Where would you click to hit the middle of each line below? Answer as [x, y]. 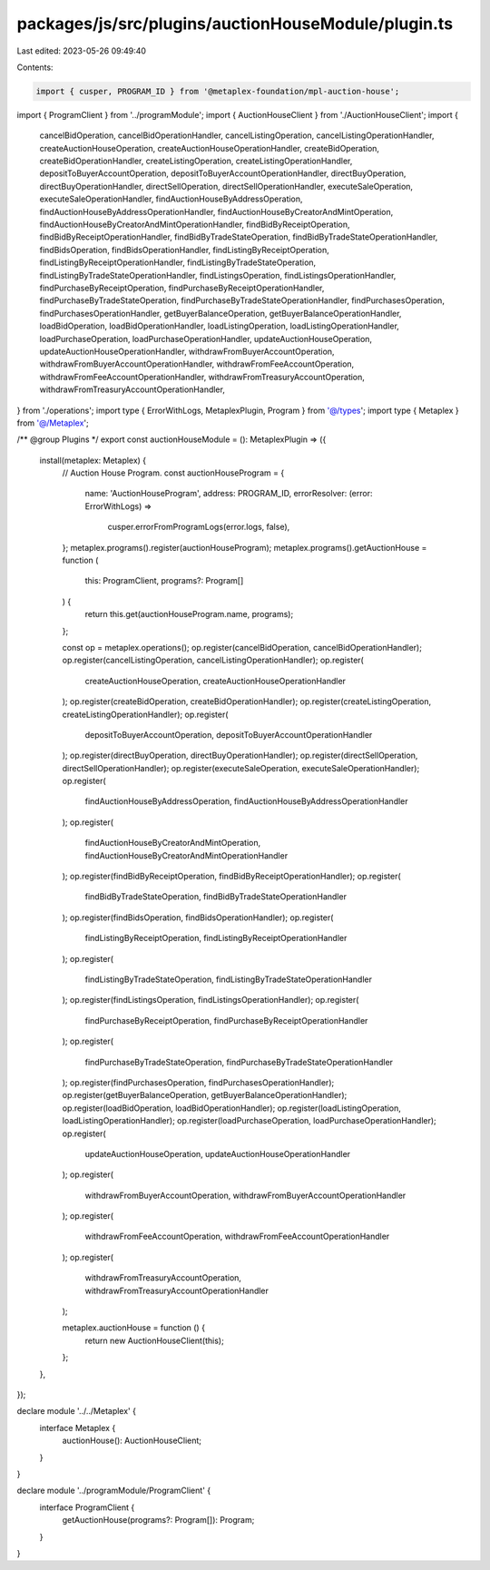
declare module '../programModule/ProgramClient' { [114, 1491]
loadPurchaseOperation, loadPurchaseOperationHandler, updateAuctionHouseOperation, [206, 339]
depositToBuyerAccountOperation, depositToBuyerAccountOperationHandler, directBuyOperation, [223, 173]
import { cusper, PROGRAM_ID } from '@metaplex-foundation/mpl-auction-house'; [218, 91]
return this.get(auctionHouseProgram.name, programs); [189, 614]
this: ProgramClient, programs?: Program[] [164, 581]
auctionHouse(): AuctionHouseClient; [132, 1441]
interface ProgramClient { [87, 1507]
